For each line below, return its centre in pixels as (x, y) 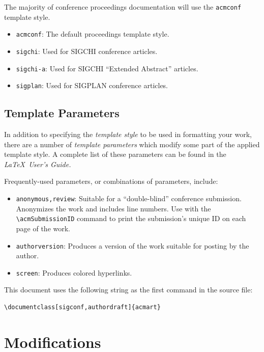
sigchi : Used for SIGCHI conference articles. (87, 51)
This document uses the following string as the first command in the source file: (128, 290)
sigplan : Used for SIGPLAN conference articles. (92, 85)
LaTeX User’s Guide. (38, 164)
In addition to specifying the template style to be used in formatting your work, (128, 134)
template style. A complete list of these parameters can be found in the (115, 154)
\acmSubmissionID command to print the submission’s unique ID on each (131, 218)
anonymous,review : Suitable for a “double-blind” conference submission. (129, 198)
